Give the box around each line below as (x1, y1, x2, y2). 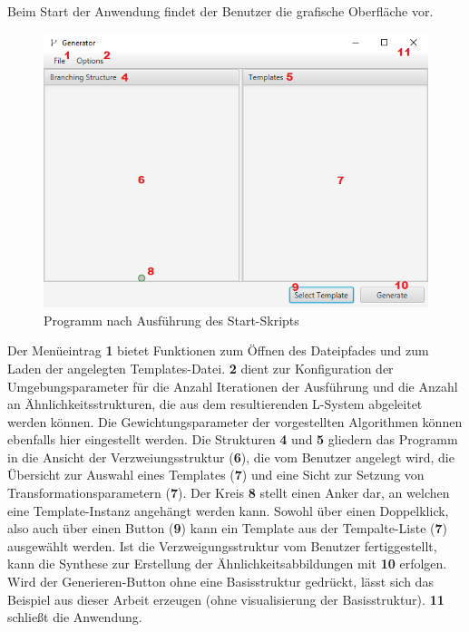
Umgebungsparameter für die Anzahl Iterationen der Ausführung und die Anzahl (7, 376, 458, 395)
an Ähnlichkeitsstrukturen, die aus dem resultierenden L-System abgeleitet (7, 394, 423, 413)
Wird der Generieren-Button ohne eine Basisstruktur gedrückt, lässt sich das (7, 572, 434, 591)
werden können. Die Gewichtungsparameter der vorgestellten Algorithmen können (7, 412, 463, 431)
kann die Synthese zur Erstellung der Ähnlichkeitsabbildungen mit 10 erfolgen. (7, 554, 447, 573)
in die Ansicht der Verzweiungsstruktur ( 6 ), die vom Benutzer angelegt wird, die (7, 447, 454, 466)
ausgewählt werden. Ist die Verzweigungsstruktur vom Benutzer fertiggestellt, (7, 536, 437, 555)
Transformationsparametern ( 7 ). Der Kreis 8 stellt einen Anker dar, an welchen (7, 483, 450, 502)
